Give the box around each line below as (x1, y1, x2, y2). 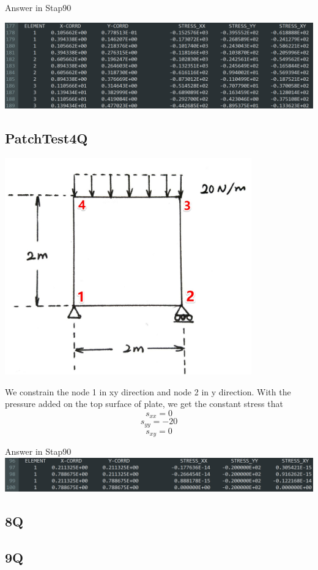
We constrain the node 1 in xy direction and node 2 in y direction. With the (5, 385, 291, 398)
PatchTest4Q (5, 129, 88, 148)
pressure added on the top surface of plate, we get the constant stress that (5, 397, 283, 410)
